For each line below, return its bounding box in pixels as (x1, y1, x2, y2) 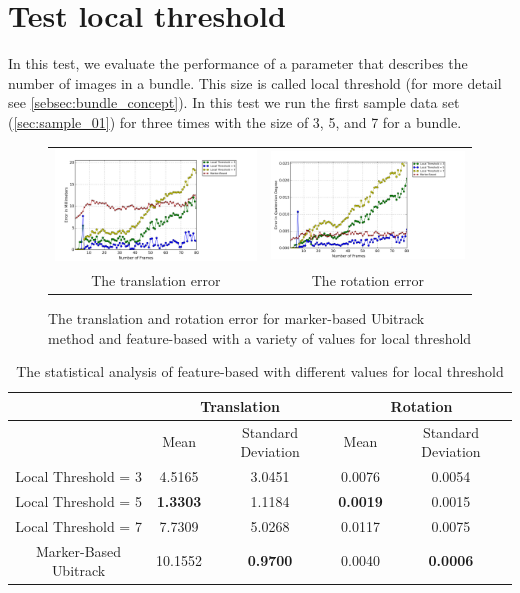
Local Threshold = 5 (15, 490, 142, 511)
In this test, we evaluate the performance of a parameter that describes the (8, 53, 468, 74)
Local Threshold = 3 (15, 466, 142, 487)
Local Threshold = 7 (15, 515, 142, 536)
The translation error (91, 269, 221, 290)
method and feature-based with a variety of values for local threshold (48, 327, 472, 348)
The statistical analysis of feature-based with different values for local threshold (16, 361, 504, 382)
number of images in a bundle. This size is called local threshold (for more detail (8, 72, 502, 93)
